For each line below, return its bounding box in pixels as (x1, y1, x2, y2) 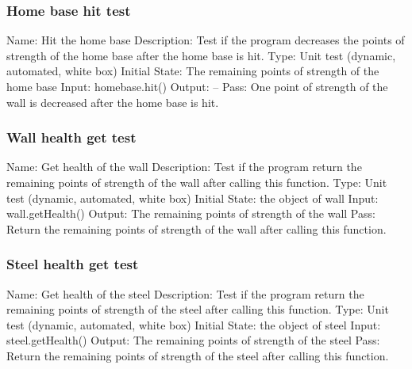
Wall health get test (6, 127, 137, 147)
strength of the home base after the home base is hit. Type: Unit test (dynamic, (6, 47, 396, 63)
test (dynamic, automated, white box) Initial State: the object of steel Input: (6, 316, 381, 333)
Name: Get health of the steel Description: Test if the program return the (6, 285, 364, 302)
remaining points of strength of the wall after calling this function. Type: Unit (6, 174, 387, 190)
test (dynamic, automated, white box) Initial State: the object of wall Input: (6, 189, 379, 206)
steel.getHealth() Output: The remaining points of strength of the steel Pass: (6, 332, 380, 348)
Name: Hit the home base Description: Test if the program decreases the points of (6, 32, 405, 48)
